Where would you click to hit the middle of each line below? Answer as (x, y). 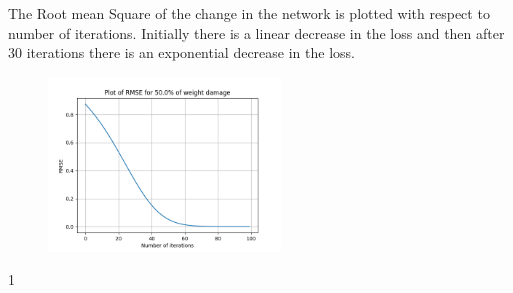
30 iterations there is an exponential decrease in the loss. (181, 52)
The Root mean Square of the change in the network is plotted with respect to (249, 13)
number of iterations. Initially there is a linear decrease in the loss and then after (256, 32)
